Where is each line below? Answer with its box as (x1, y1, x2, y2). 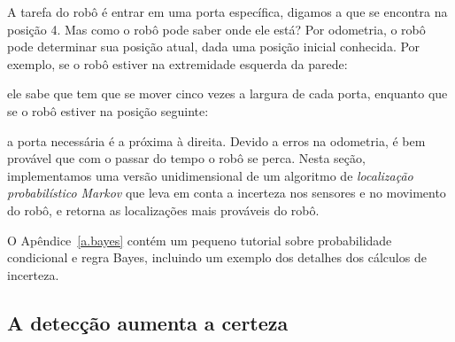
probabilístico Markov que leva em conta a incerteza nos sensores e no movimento (7, 183, 446, 202)
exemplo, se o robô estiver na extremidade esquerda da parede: (7, 54, 348, 73)
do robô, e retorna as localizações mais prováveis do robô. (7, 200, 320, 219)
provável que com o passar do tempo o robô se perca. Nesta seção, (7, 149, 366, 167)
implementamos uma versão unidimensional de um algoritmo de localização (7, 166, 413, 184)
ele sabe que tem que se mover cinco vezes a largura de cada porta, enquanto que (7, 84, 448, 103)
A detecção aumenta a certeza (7, 308, 289, 336)
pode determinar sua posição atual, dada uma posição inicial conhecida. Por (7, 37, 420, 56)
